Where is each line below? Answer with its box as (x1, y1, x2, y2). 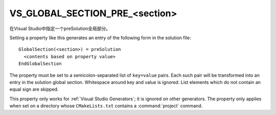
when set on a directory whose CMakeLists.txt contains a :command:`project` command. (9, 103, 203, 109)
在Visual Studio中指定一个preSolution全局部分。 (9, 25, 111, 32)
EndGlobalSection (18, 61, 62, 67)
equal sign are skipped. (9, 87, 59, 93)
